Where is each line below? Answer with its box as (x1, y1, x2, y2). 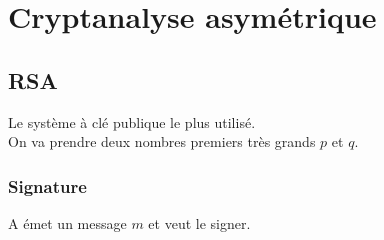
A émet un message (8, 212, 127, 233)
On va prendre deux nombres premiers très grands (8, 131, 316, 152)
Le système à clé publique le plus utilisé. (8, 111, 256, 132)
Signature (8, 173, 87, 198)
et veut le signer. (148, 212, 251, 233)
